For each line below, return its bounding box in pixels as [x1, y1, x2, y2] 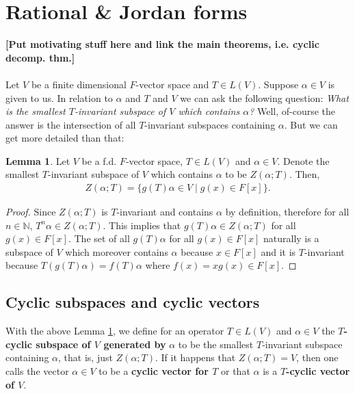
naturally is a [263, 231, 319, 246]
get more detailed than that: [5, 131, 124, 145]
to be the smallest [178, 337, 254, 351]
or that [221, 364, 250, 378]
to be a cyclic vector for [98, 364, 209, 378]
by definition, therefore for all [225, 205, 350, 219]
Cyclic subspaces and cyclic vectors [5, 291, 260, 313]
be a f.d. [81, 153, 117, 168]
